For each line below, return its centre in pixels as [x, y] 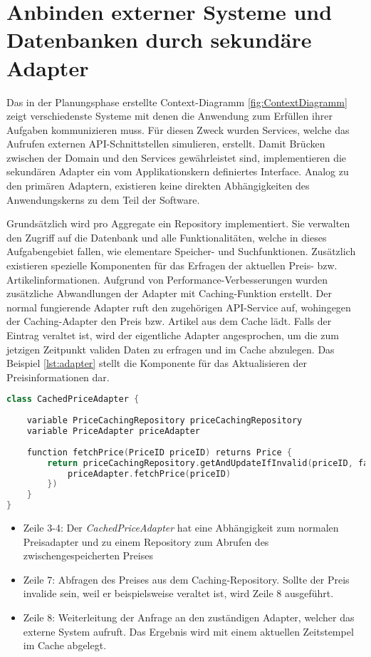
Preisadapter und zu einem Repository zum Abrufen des [146, 541]
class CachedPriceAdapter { [73, 399]
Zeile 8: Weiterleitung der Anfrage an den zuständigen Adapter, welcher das [189, 617]
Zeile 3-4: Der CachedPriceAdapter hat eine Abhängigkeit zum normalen [181, 527]
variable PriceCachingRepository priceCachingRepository [164, 421]
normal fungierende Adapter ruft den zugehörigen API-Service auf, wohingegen [179, 307]
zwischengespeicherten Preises [88, 555]
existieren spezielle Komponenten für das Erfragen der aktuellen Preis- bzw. [172, 265]
